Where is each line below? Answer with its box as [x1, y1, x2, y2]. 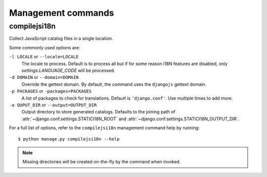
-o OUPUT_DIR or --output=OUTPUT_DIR [9, 102, 97, 108]
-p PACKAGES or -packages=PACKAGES [9, 88, 91, 94]
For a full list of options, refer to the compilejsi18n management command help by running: [9, 125, 200, 131]
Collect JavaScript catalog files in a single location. [9, 35, 113, 41]
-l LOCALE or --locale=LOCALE [9, 54, 79, 60]
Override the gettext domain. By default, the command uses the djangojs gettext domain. [21, 81, 206, 87]
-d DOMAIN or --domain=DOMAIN [9, 74, 79, 80]
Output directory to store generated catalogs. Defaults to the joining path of [21, 109, 176, 115]
